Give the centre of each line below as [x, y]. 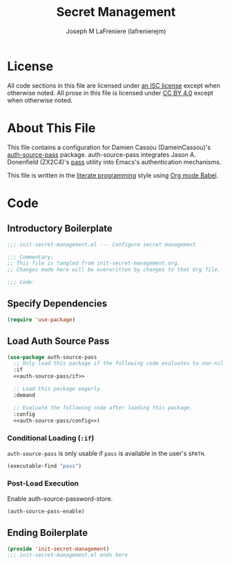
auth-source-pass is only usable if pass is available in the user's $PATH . [106, 453]
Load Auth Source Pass [58, 342]
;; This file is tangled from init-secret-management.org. [94, 263]
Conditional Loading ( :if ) [51, 438]
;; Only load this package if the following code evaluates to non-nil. [120, 363]
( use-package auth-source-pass [52, 357]
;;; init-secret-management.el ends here [68, 555]
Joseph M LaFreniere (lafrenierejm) [116, 31]
